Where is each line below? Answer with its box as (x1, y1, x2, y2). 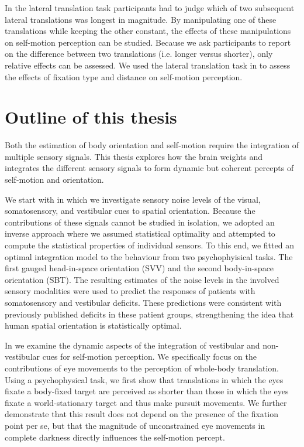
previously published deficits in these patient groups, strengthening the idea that (5, 308, 294, 320)
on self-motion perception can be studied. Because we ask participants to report (5, 36, 291, 48)
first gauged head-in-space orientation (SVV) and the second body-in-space (5, 262, 274, 274)
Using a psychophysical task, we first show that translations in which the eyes (5, 373, 284, 385)
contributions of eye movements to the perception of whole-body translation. (5, 361, 279, 374)
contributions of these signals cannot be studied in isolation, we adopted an (5, 216, 275, 228)
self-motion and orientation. (5, 173, 104, 186)
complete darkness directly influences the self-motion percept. (5, 431, 225, 443)
